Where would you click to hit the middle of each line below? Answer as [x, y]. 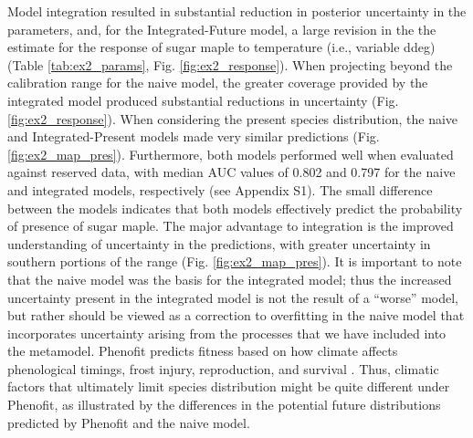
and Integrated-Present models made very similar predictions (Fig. [194, 136]
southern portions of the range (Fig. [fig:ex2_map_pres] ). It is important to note [235, 261]
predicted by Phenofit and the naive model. [129, 422]
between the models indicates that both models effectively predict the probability [235, 208]
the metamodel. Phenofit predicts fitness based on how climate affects [203, 351]
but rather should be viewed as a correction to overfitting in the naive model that [236, 315]
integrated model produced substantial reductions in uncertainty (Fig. [203, 100]
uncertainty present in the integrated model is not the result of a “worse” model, [233, 297]
